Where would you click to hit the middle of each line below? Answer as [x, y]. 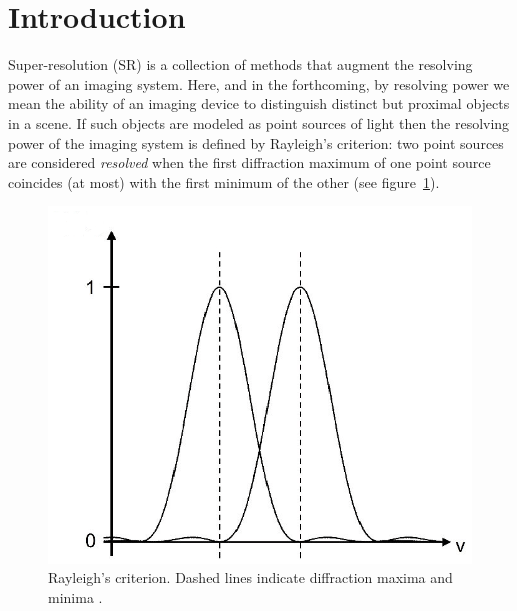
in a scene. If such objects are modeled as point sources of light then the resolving [259, 122]
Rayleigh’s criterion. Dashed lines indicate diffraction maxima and [250, 577]
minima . [75, 596]
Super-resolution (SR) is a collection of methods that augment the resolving [240, 64]
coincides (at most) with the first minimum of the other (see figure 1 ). [224, 181]
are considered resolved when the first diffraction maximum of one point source [249, 162]
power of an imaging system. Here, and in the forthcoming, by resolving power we [259, 83]
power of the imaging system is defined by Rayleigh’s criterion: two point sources [256, 142]
